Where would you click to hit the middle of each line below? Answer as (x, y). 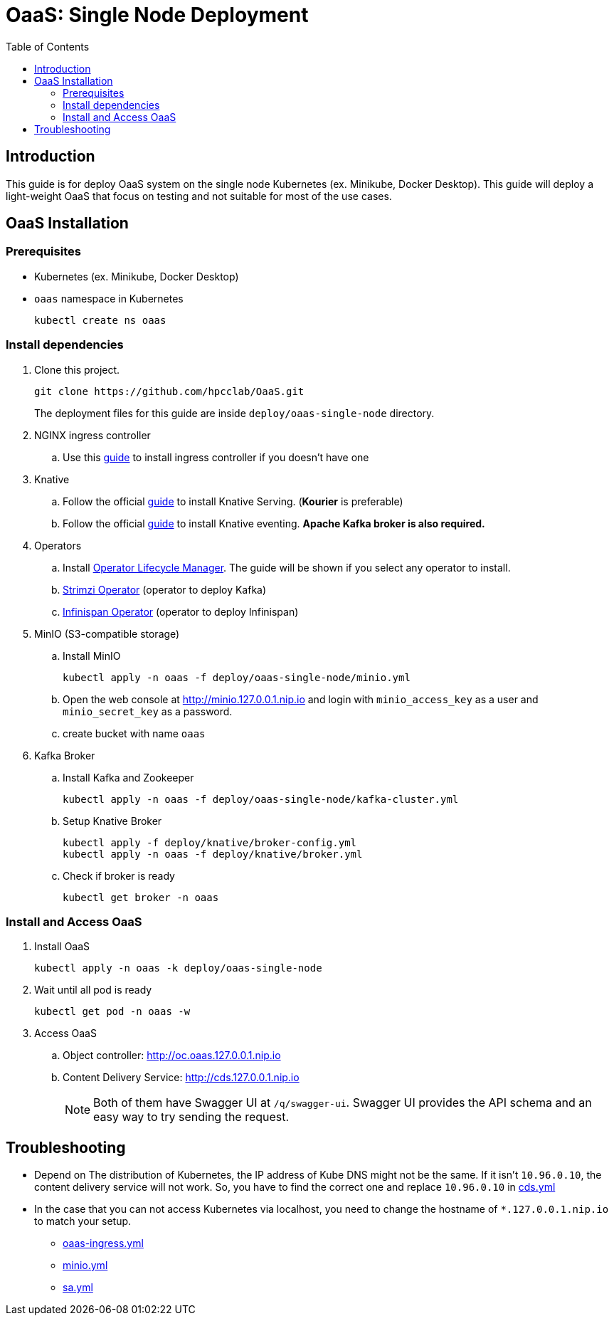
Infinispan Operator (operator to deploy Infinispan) (181, 611)
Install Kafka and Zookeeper (128, 777)
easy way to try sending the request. (191, 1117)
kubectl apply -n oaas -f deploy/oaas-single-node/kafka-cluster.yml (261, 799)
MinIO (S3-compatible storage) (107, 633)
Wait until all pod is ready (93, 990)
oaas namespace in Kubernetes (109, 298)
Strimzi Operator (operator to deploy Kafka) (165, 589)
